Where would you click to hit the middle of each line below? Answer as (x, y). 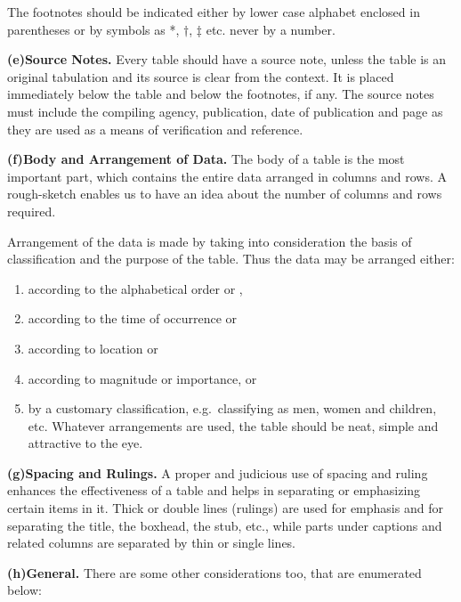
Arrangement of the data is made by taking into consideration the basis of (210, 241)
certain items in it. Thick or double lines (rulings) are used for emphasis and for (225, 508)
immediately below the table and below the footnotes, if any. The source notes (221, 94)
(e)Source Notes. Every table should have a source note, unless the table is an (227, 59)
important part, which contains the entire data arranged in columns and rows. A (227, 176)
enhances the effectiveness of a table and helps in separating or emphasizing (214, 490)
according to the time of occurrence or (133, 318)
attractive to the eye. (85, 443)
